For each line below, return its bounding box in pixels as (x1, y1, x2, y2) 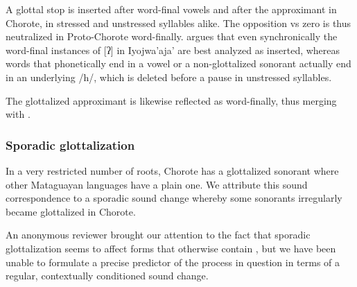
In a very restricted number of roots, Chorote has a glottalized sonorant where (6, 163, 339, 177)
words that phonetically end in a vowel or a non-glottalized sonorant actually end (6, 56, 351, 71)
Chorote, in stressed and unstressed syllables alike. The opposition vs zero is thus (6, 15, 351, 30)
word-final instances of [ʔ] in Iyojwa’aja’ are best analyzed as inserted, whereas (6, 42, 340, 57)
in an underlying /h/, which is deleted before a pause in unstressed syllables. (6, 69, 332, 84)
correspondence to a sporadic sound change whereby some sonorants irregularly (6, 191, 342, 205)
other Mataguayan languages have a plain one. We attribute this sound (6, 177, 308, 191)
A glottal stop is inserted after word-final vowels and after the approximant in (6, 2, 337, 16)
